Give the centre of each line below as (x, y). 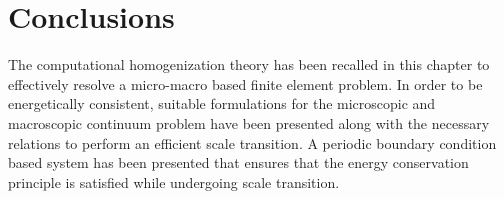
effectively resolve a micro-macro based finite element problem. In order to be (245, 83)
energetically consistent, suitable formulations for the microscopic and (222, 103)
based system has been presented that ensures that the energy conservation (238, 162)
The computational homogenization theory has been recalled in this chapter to (249, 64)
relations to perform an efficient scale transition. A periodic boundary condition (252, 142)
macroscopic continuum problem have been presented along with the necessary (249, 122)
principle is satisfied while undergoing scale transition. (174, 181)
